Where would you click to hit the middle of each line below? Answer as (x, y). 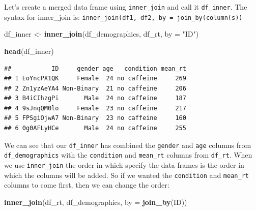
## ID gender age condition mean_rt (95, 68)
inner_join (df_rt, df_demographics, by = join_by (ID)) (96, 202)
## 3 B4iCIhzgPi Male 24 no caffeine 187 (95, 98)
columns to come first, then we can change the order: (87, 185)
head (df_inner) (29, 51)
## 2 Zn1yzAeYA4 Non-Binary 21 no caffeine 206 (95, 88)
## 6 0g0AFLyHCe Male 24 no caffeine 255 (95, 128)
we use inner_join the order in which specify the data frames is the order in (124, 164)
